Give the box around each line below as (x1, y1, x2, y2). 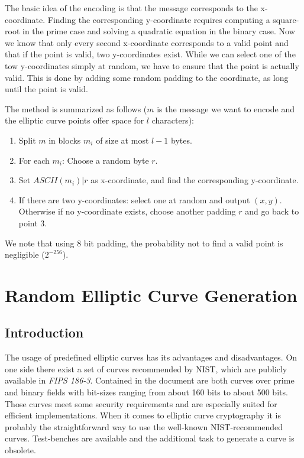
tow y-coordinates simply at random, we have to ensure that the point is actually (5, 59, 299, 72)
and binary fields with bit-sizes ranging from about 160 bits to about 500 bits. (5, 386, 288, 398)
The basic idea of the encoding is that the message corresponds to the (5, 2, 258, 14)
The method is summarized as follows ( (5, 102, 147, 115)
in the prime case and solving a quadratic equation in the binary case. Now (22, 25, 295, 37)
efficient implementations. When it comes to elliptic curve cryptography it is (5, 409, 281, 421)
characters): (151, 114, 194, 126)
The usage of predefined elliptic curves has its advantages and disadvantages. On (5, 351, 297, 363)
